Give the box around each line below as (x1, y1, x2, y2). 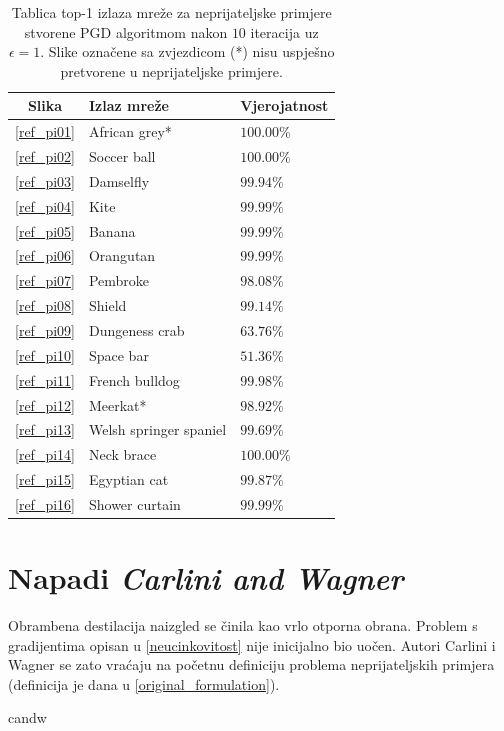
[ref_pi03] (15, 170, 75, 191)
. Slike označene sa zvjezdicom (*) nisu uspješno (40, 41, 335, 62)
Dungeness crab (88, 319, 185, 340)
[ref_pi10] (15, 344, 75, 365)
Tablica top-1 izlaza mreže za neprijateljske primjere (11, 2, 332, 22)
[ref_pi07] (15, 270, 75, 291)
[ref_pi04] (15, 195, 75, 216)
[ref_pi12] (15, 394, 75, 415)
